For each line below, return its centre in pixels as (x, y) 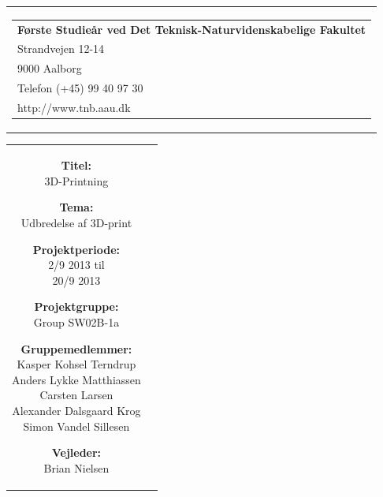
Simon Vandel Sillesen (76, 426)
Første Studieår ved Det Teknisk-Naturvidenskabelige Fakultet (192, 29)
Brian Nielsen (76, 467)
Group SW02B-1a (76, 321)
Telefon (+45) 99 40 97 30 (80, 88)
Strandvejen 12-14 (61, 49)
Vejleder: (76, 452)
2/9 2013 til (76, 265)
